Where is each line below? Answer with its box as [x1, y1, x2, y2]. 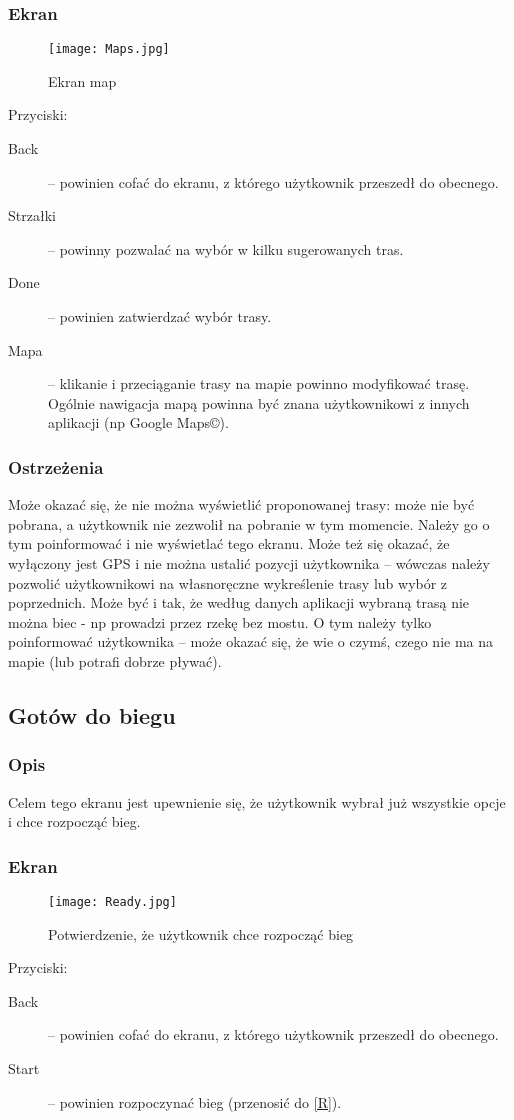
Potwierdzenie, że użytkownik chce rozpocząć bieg [48, 923, 354, 944]
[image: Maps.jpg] [48, 42, 170, 57]
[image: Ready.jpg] [48, 894, 177, 909]
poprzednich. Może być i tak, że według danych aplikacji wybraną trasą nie [8, 592, 470, 613]
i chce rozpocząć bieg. [8, 811, 141, 832]
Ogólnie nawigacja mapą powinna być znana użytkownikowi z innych [48, 392, 470, 413]
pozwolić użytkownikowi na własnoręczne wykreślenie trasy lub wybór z [8, 572, 448, 593]
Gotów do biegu [8, 699, 176, 730]
